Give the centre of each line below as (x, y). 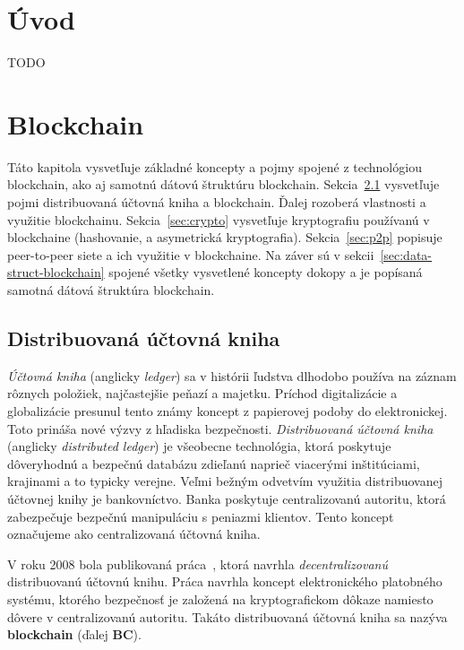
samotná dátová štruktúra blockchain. (111, 290)
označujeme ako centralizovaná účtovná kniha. (134, 534)
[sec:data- (406, 254)
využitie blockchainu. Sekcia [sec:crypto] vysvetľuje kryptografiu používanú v (219, 219)
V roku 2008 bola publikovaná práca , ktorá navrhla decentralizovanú (198, 563)
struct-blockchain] (56, 272)
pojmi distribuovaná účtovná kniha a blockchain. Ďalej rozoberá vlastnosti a (217, 202)
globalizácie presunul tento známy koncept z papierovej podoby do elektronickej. (228, 410)
